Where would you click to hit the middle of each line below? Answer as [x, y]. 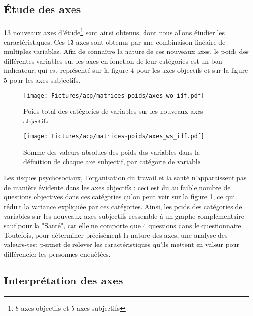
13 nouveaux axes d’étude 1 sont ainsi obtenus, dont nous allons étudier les [115, 32]
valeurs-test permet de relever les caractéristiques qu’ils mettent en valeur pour [122, 244]
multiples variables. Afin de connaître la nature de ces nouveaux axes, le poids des [126, 51]
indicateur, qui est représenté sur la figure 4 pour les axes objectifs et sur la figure [126, 70]
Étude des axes [43, 9]
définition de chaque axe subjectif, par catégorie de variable [112, 161]
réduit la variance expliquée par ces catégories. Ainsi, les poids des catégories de [123, 206]
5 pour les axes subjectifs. [42, 80]
